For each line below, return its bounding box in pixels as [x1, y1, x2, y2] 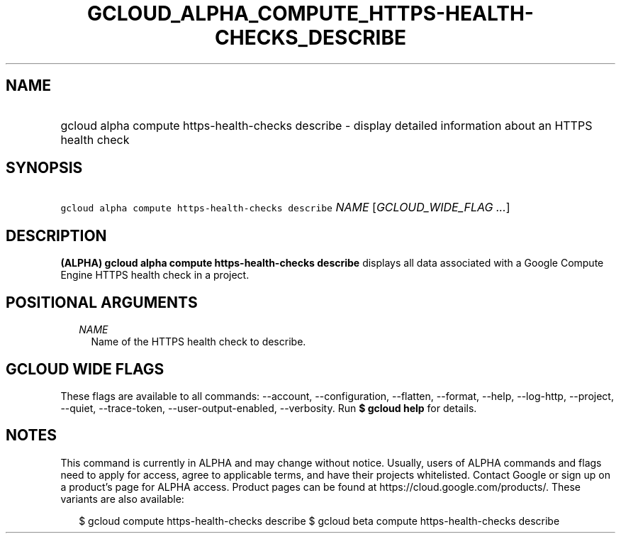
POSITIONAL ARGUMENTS [6, 293, 198, 311]
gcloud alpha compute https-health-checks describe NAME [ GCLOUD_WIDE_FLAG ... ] [60, 200, 510, 215]
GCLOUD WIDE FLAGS [6, 360, 164, 378]
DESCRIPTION [6, 226, 107, 245]
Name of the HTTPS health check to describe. [91, 335, 306, 348]
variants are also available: [60, 492, 184, 505]
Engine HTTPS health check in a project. [60, 269, 250, 282]
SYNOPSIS [6, 159, 83, 177]
